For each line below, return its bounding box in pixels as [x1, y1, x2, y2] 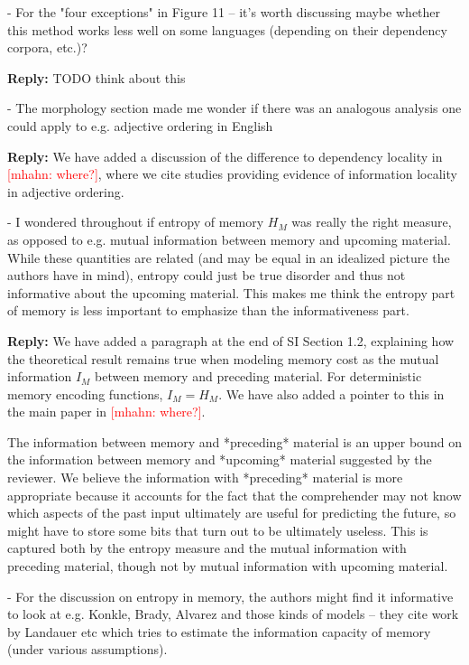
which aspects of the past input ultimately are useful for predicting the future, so [7, 503, 456, 522]
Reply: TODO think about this [7, 68, 186, 87]
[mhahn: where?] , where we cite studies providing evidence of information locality [7, 164, 457, 183]
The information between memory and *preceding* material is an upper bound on [7, 432, 462, 451]
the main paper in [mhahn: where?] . [7, 402, 206, 421]
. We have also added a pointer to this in [218, 384, 445, 403]
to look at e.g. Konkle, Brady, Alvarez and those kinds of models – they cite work [7, 604, 459, 623]
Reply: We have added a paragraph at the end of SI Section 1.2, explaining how [7, 331, 455, 350]
